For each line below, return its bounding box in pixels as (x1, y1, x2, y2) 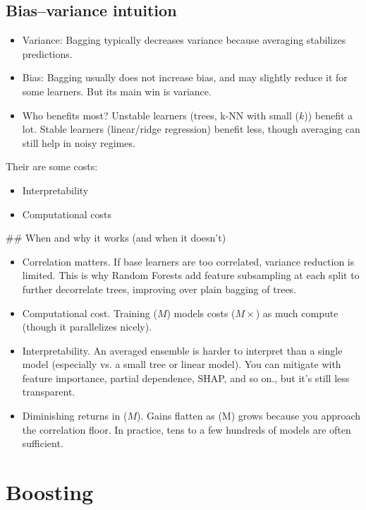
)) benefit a (304, 107, 353, 122)
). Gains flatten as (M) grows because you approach (137, 408, 361, 423)
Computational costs (22, 206, 111, 221)
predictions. (22, 46, 73, 61)
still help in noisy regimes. (22, 135, 135, 150)
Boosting (6, 478, 94, 506)
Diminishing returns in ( (22, 408, 128, 423)
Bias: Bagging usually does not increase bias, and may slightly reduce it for (22, 70, 348, 85)
